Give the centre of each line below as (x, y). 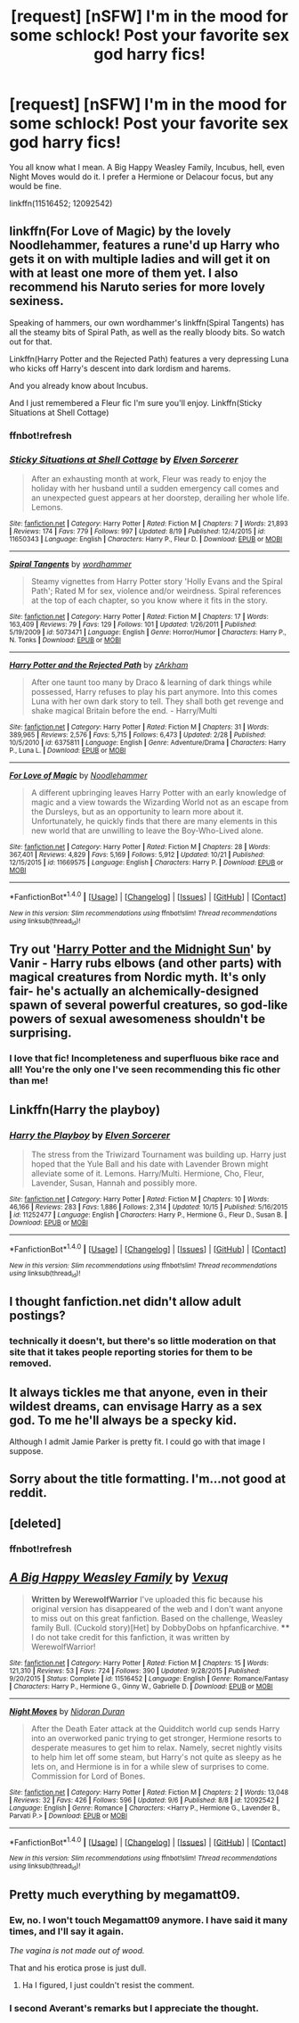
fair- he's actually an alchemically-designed (134, 991)
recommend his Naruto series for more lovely (137, 287)
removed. (30, 1364)
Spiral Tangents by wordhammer (70, 564)
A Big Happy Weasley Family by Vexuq (119, 1577)
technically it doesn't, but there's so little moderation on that (143, 1342)
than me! (29, 1081)
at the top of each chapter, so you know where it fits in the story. (149, 600)
